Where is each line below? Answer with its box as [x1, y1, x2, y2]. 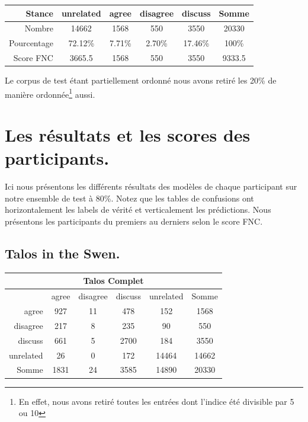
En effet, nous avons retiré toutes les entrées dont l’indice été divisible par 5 [18, 395, 294, 407]
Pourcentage [9, 37, 53, 49]
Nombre [24, 22, 53, 34]
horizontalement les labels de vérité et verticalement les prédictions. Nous [5, 203, 271, 216]
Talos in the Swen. [5, 244, 120, 263]
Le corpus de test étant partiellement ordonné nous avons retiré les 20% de [5, 74, 277, 87]
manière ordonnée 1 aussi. [5, 86, 95, 100]
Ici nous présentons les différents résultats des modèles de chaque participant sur [5, 180, 297, 193]
